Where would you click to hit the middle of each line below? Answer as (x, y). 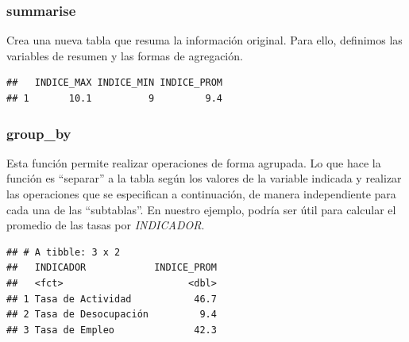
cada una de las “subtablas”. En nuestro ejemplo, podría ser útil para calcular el (201, 209)
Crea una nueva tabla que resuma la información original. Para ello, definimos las (204, 40)
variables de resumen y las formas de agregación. (125, 55)
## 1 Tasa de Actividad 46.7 (112, 299)
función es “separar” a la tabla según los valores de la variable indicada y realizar (204, 178)
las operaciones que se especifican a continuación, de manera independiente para (201, 194)
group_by (39, 133)
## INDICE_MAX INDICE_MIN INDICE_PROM (115, 83)
